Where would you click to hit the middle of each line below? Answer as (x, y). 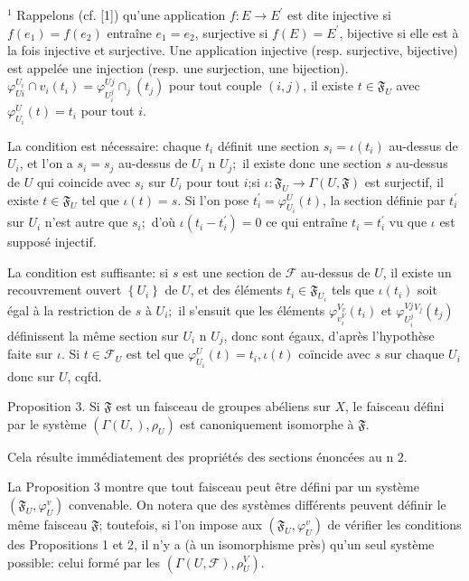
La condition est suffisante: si (88, 272)
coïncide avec (335, 354)
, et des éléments (236, 290)
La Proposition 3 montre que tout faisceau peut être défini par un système (213, 487)
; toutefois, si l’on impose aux (180, 524)
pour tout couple (216, 85)
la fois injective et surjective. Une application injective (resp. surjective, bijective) (233, 50)
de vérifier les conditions (394, 524)
